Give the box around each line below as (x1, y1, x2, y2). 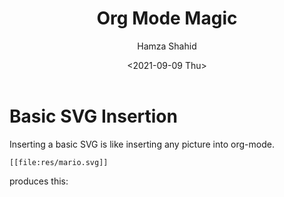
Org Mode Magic (96, 7, 238, 30)
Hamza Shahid (137, 40, 197, 52)
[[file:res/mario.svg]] (9, 157, 109, 167)
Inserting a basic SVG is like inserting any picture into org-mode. (9, 138, 275, 150)
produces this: (9, 175, 69, 187)
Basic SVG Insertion (9, 105, 178, 127)
